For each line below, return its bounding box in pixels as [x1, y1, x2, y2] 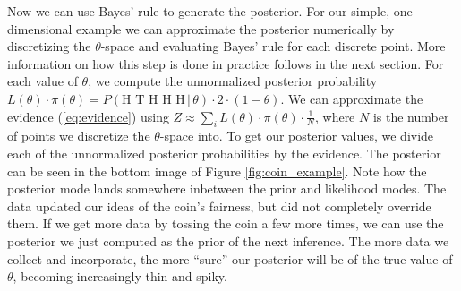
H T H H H [122, 93, 185, 107]
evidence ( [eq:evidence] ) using [7, 107, 169, 125]
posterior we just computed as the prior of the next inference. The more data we [7, 231, 449, 250]
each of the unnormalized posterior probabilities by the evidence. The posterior [7, 143, 441, 162]
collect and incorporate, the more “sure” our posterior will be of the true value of [7, 249, 453, 268]
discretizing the [7, 37, 91, 56]
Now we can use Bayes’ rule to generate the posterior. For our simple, [7, 2, 390, 20]
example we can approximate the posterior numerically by [76, 19, 395, 38]
